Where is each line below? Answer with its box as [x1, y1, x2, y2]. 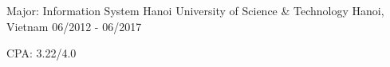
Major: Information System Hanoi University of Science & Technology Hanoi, [6, 2, 384, 18]
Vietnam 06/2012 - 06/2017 [6, 18, 142, 34]
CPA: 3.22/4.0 [6, 45, 77, 61]
